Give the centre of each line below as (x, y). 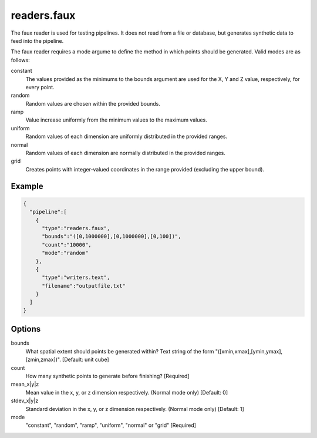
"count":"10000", (67, 245)
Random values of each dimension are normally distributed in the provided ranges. (125, 153)
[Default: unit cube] (85, 360)
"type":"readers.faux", (76, 228)
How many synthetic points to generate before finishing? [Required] (107, 376)
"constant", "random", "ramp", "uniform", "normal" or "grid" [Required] (111, 425)
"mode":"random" (65, 253)
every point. (40, 87)
